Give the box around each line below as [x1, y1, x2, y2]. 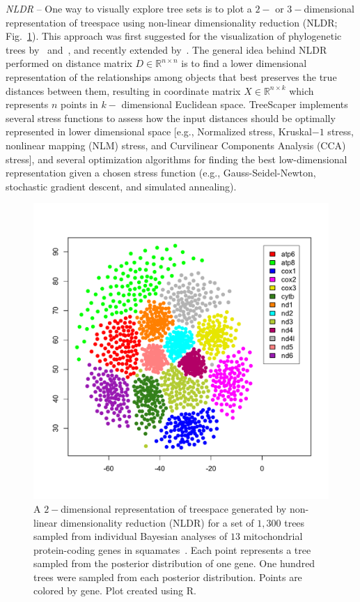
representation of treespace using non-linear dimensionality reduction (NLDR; [6, 15, 338, 29]
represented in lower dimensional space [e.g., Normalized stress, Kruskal [6, 124, 312, 139]
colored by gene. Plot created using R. [33, 583, 196, 598]
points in [61, 97, 98, 112]
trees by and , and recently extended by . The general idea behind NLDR [6, 42, 327, 57]
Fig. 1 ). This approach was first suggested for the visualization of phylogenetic [6, 29, 342, 43]
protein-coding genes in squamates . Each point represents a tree [33, 542, 311, 557]
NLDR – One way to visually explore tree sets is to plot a [6, 1, 252, 15]
